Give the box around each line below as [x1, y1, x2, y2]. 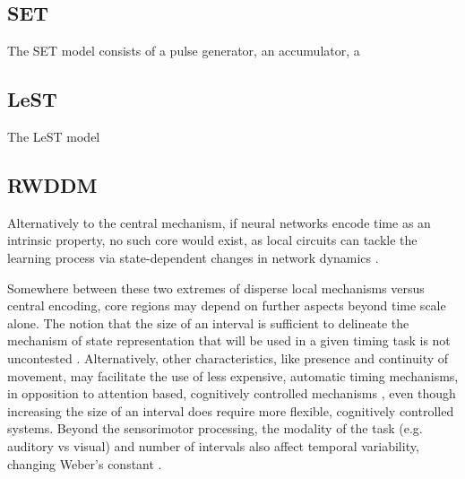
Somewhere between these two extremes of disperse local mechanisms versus [7, 278, 425, 297]
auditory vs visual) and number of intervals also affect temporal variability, [7, 436, 419, 455]
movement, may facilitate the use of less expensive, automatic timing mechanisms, [7, 366, 459, 385]
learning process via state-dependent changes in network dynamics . [7, 248, 379, 266]
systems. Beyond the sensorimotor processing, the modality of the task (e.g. [7, 419, 423, 438]
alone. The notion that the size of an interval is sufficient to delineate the [7, 313, 409, 332]
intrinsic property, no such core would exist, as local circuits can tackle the [7, 231, 418, 249]
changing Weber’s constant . [7, 454, 162, 473]
